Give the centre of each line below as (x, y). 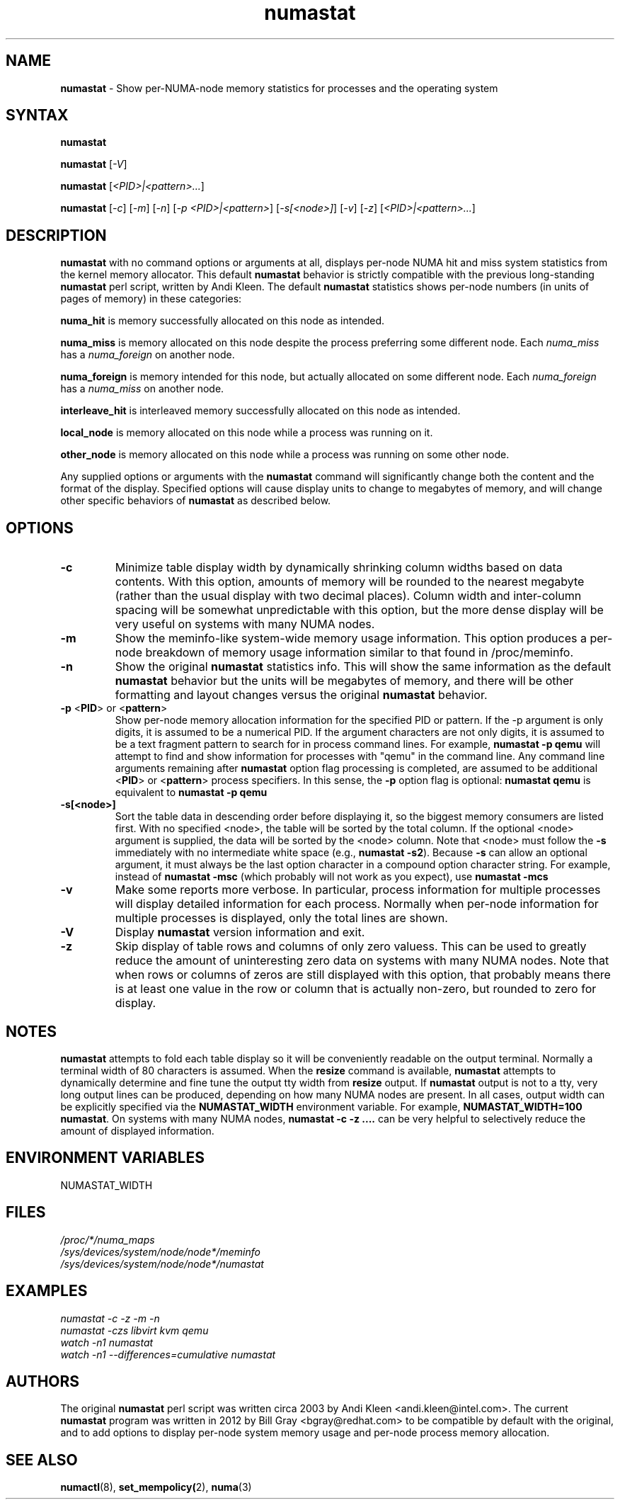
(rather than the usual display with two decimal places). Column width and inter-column (348, 596)
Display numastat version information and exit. (240, 932)
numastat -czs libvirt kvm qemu (134, 1330)
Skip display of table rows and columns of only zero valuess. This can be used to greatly (351, 947)
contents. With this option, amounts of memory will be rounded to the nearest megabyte (350, 582)
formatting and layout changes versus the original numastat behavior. (301, 695)
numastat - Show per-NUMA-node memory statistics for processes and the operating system (279, 88)
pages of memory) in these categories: (151, 299)
